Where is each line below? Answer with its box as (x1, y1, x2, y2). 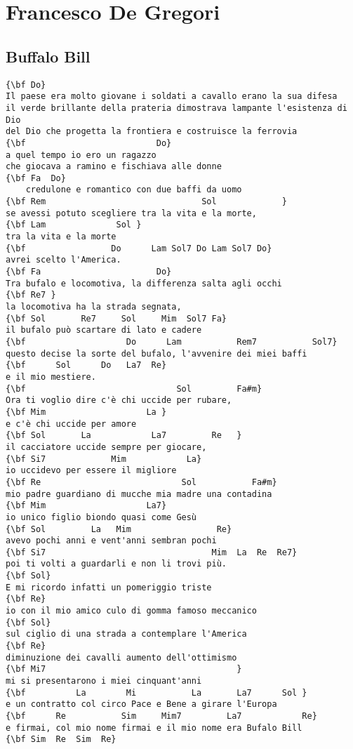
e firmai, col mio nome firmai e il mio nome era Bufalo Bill (6, 722, 302, 733)
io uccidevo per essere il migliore (6, 465, 177, 476)
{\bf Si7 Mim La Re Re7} (6, 547, 298, 557)
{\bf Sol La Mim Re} (6, 524, 232, 534)
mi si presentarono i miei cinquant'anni (6, 676, 202, 687)
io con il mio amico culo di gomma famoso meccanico (6, 606, 257, 616)
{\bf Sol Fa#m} (6, 383, 262, 394)
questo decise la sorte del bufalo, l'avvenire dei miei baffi (6, 348, 307, 359)
